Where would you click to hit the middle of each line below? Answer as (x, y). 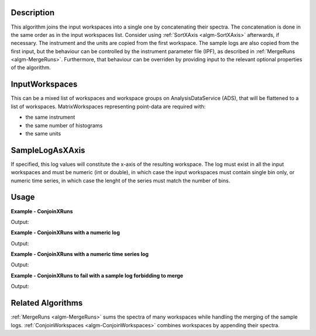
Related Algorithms (47, 303)
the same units (43, 133)
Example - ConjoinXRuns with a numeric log (65, 233)
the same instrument (50, 117)
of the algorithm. (31, 68)
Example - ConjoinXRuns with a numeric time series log (80, 254)
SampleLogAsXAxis (48, 150)
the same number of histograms (64, 125)
